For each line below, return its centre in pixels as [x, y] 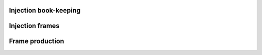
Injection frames [34, 26]
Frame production [37, 41]
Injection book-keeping [45, 10]
